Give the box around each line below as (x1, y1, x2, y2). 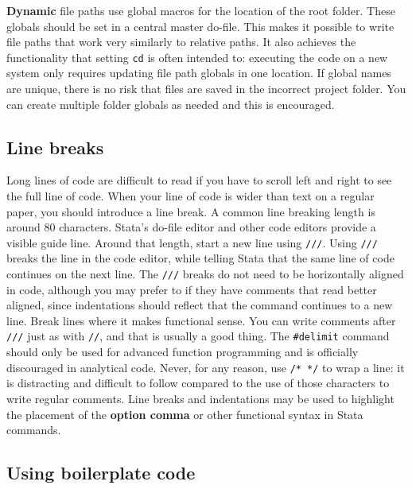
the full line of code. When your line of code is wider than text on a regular (6, 188, 375, 204)
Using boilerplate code (6, 460, 196, 485)
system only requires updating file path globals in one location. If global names (6, 64, 391, 81)
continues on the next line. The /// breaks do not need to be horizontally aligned (6, 266, 404, 282)
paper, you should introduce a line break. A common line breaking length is (6, 203, 375, 219)
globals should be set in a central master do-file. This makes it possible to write (6, 17, 395, 34)
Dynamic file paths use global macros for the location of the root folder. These (6, 2, 395, 18)
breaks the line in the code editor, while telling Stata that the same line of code (6, 250, 395, 266)
